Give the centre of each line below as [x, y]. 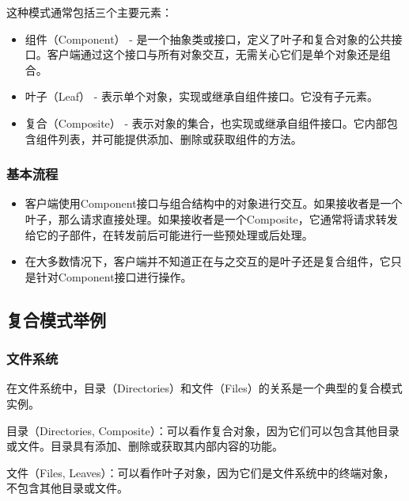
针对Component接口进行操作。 [114, 276]
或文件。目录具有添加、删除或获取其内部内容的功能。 [145, 446]
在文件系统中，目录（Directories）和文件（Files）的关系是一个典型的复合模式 [204, 388]
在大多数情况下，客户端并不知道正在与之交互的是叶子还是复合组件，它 [208, 261]
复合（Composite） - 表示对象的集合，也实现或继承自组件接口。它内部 [206, 122]
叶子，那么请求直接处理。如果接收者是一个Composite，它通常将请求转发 [211, 218]
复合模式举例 [56, 319]
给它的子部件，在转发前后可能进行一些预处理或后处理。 [169, 234]
